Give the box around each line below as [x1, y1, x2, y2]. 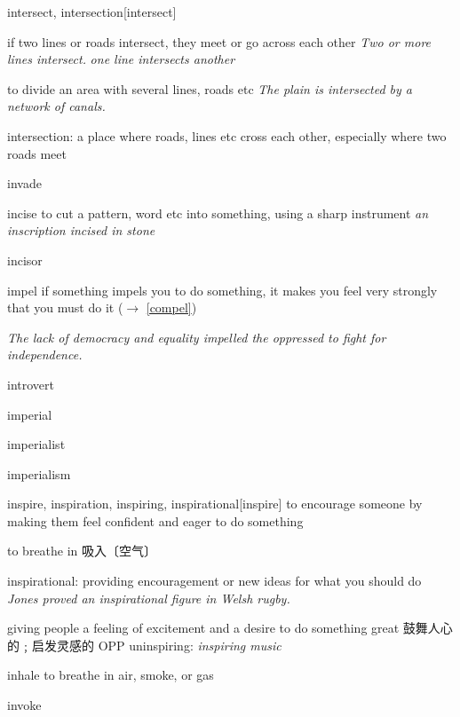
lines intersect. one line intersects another [7, 50, 235, 68]
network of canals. [7, 97, 106, 115]
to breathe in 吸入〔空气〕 [7, 541, 157, 560]
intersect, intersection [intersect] [7, 3, 177, 20]
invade [7, 174, 42, 193]
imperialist [7, 435, 66, 453]
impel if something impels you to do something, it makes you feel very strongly [7, 280, 438, 299]
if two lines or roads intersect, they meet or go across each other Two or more [7, 32, 432, 51]
